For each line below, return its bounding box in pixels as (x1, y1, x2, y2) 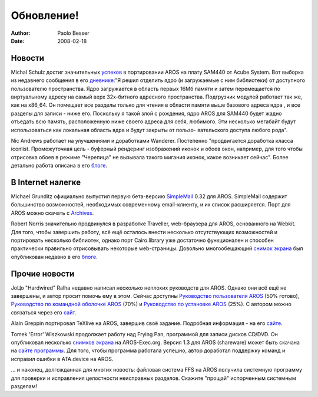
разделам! (11, 382, 38, 389)
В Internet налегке (11, 177, 81, 187)
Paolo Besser (57, 29, 90, 37)
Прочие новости (11, 268, 75, 278)
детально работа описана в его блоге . (11, 162, 107, 169)
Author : (11, 29, 31, 37)
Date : (11, 37, 25, 44)
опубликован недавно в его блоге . (11, 253, 98, 260)
